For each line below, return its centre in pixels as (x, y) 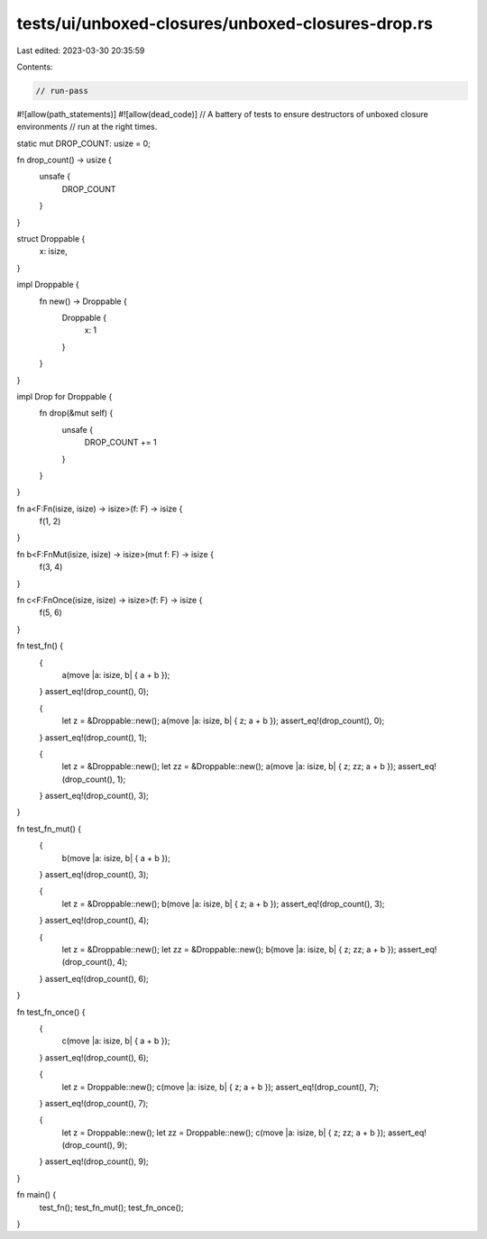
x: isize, (53, 252)
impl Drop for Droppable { (64, 396)
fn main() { (37, 1195)
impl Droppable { (48, 285)
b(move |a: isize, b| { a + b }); (116, 858)
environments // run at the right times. (87, 127)
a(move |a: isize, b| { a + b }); (116, 675)
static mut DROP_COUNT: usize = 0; (83, 143)
